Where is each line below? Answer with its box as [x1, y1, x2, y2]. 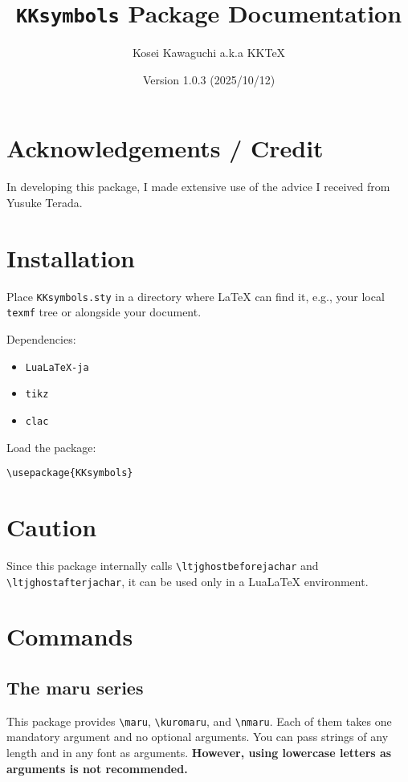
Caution [6, 511, 97, 543]
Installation [6, 241, 135, 274]
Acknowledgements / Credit [6, 132, 324, 165]
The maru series [6, 675, 144, 700]
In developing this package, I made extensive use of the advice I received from [6, 178, 390, 195]
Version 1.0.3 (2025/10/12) [142, 71, 275, 88]
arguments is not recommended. [6, 760, 188, 776]
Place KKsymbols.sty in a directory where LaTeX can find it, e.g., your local [6, 287, 385, 304]
